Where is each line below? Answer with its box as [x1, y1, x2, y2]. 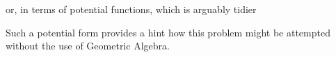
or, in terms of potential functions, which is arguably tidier [6, 2, 257, 16]
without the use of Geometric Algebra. [6, 38, 170, 53]
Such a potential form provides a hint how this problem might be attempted [6, 25, 330, 39]
